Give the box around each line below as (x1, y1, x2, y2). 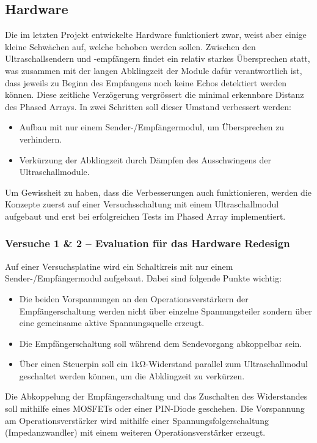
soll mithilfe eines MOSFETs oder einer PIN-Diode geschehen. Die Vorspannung (5, 402, 305, 415)
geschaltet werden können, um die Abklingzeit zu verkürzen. (19, 369, 245, 382)
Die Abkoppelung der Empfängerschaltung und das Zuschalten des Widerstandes (5, 390, 308, 403)
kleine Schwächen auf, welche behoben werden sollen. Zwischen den (5, 40, 256, 53)
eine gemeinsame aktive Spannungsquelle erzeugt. (19, 316, 205, 329)
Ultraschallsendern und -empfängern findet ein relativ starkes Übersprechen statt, (5, 52, 310, 65)
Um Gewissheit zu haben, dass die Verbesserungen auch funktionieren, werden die (5, 185, 312, 198)
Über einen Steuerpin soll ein (19, 357, 128, 370)
